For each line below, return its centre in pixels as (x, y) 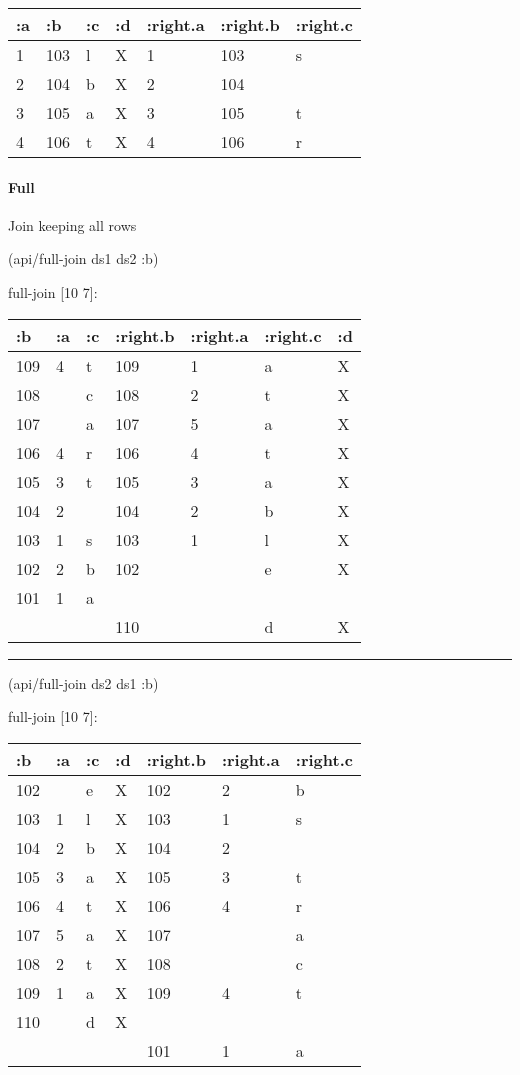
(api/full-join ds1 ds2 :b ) (83, 258)
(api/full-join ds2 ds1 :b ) (83, 682)
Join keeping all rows (72, 224)
